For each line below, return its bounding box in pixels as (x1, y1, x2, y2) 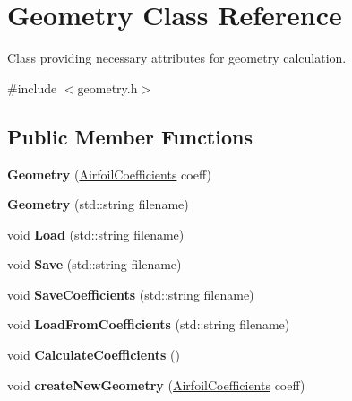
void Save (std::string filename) (7, 255, 182, 274)
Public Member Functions (7, 122, 253, 150)
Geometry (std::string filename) (7, 195, 189, 214)
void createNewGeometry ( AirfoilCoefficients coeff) (7, 375, 305, 394)
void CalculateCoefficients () (7, 345, 180, 364)
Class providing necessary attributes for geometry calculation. (7, 48, 347, 67)
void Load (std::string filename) (7, 224, 185, 243)
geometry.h (77, 78, 138, 97)
